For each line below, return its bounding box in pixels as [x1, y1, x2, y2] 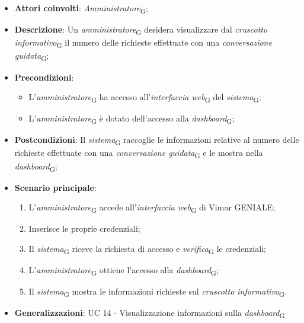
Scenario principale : [14, 181, 97, 193]
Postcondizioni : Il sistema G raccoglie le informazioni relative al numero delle [14, 133, 299, 148]
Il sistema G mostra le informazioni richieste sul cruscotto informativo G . [28, 285, 287, 299]
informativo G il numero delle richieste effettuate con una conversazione [14, 36, 272, 50]
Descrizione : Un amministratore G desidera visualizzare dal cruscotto [14, 23, 268, 37]
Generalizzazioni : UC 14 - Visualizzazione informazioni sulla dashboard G [14, 306, 285, 321]
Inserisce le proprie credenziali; [28, 222, 140, 235]
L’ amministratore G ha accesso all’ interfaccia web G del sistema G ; [28, 91, 261, 104]
